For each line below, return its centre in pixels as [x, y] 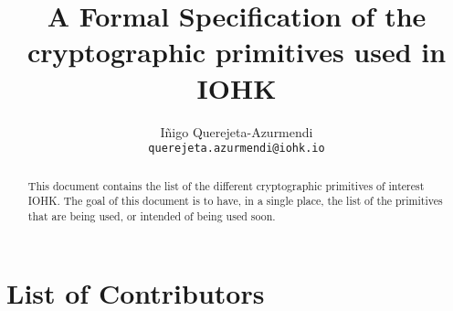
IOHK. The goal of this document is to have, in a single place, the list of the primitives [235, 201]
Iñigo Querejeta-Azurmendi [237, 131]
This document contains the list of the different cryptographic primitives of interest [226, 185]
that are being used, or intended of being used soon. [152, 215]
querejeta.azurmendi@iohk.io [237, 149]
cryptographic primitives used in [237, 52]
